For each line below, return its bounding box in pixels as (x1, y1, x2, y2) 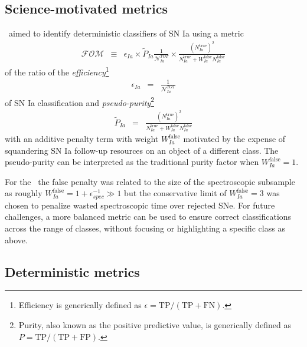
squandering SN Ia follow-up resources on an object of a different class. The (5, 144, 279, 156)
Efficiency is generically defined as (18, 299, 142, 311)
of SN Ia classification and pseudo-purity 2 (5, 94, 154, 108)
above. (5, 233, 28, 246)
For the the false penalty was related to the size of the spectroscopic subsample (5, 175, 295, 187)
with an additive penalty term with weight (5, 133, 159, 145)
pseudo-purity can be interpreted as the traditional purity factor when (5, 156, 259, 168)
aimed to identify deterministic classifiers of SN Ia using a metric (8, 27, 244, 39)
